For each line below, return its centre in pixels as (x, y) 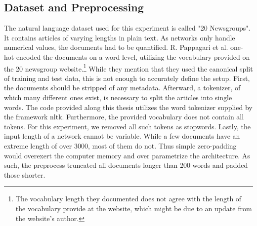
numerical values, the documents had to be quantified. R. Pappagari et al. (116, 47)
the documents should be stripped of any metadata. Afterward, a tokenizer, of (122, 88)
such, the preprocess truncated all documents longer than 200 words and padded (126, 165)
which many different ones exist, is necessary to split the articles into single (118, 97)
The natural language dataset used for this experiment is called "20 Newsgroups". (127, 28)
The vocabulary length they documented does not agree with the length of (128, 199)
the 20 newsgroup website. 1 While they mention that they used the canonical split (128, 68)
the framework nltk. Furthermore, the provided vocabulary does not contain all (124, 117)
